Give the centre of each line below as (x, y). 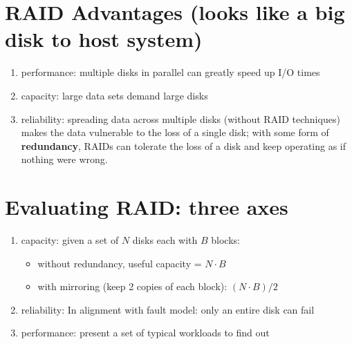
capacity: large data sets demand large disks (114, 95)
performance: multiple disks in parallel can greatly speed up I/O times (170, 72)
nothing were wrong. (64, 159)
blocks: (225, 240)
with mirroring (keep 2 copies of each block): (132, 286)
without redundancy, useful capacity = (120, 263)
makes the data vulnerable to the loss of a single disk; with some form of (175, 132)
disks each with (165, 240)
